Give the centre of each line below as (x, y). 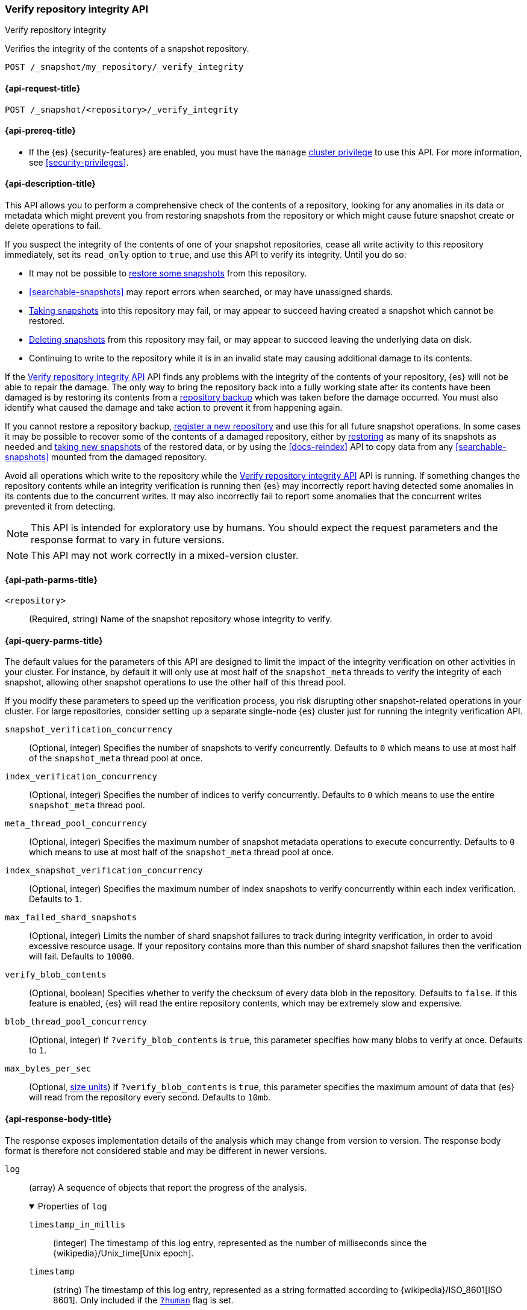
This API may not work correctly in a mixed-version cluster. (165, 556)
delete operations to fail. (53, 226)
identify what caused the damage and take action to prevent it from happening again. (174, 408)
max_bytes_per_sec (48, 1069)
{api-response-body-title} (58, 1119)
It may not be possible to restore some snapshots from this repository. (168, 273)
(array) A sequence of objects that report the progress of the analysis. (168, 1187)
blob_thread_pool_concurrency (76, 1022)
